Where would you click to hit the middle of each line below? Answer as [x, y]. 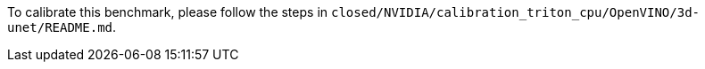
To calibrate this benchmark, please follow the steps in [168, 12]
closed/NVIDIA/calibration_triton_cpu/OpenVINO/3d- [515, 12]
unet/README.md [60, 27]
